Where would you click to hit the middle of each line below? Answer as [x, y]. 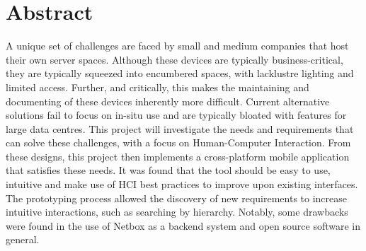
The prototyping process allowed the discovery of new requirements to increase [177, 198]
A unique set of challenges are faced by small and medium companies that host [177, 46]
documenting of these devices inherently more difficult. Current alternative [168, 101]
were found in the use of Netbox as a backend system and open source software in [183, 225]
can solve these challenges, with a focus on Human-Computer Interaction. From [178, 142]
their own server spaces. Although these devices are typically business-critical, [175, 59]
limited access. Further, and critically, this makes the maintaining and [158, 87]
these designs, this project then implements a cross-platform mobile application [178, 156]
